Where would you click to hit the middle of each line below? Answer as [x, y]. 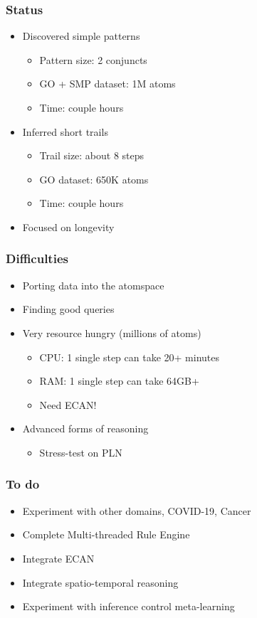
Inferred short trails [65, 131]
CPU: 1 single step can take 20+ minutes [129, 357]
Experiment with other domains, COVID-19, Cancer [137, 510]
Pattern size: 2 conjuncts [93, 59]
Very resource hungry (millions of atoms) [112, 332]
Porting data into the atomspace [93, 285]
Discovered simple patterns [81, 36]
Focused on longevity [68, 227]
